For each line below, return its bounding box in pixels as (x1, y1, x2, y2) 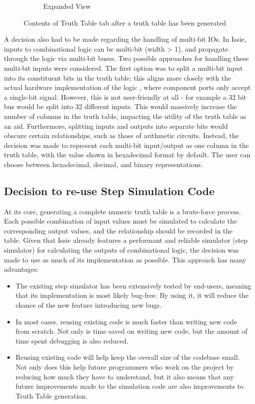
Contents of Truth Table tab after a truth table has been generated (24, 17, 227, 28)
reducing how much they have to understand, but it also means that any (15, 371, 234, 381)
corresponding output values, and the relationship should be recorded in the (4, 225, 233, 235)
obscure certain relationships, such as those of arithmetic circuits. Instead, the (4, 130, 239, 141)
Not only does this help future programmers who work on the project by (15, 362, 234, 372)
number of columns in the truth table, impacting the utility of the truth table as (4, 111, 247, 121)
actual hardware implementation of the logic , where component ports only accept (4, 82, 251, 92)
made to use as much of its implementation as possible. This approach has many (4, 254, 246, 264)
